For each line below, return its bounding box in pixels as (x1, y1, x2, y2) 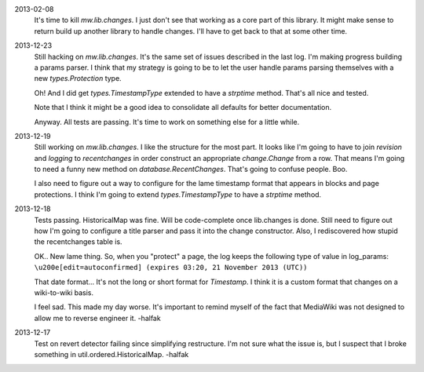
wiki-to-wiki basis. (34, 287, 94, 297)
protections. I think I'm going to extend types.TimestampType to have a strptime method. (34, 189, 322, 199)
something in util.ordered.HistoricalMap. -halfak (34, 349, 189, 359)
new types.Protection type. (34, 74, 122, 83)
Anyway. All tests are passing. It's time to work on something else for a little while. (34, 117, 300, 126)
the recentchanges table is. (34, 237, 122, 246)
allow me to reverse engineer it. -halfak (34, 313, 161, 323)
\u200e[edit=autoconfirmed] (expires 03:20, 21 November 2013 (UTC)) (34, 263, 308, 272)
